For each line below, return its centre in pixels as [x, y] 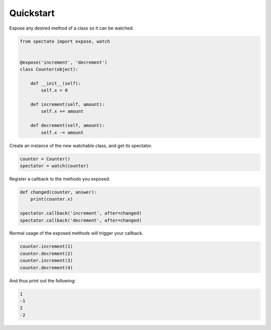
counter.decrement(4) [46, 268]
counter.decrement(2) [46, 254]
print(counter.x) [52, 199]
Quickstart [32, 13]
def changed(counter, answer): [58, 192]
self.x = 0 [54, 91]
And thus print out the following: [43, 280]
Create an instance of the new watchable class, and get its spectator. [81, 145]
